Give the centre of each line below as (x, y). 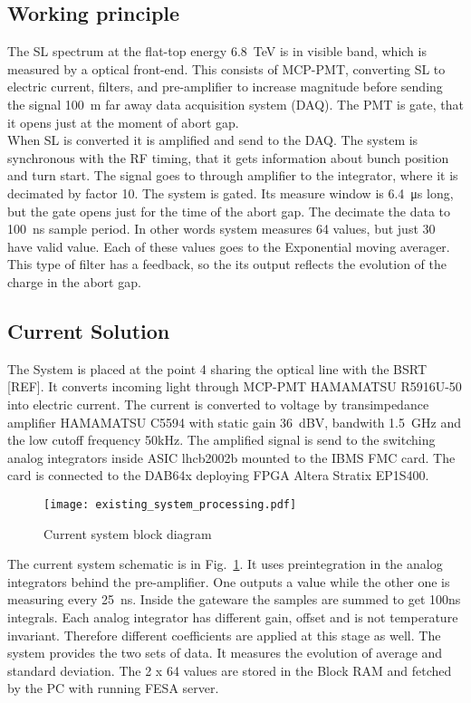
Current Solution (89, 330)
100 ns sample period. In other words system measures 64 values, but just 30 (221, 229)
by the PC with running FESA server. (113, 688)
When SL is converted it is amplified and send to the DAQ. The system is (213, 140)
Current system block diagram (128, 533)
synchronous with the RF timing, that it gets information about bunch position (228, 157)
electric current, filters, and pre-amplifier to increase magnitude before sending (225, 87)
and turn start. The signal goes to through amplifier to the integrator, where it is (233, 175)
